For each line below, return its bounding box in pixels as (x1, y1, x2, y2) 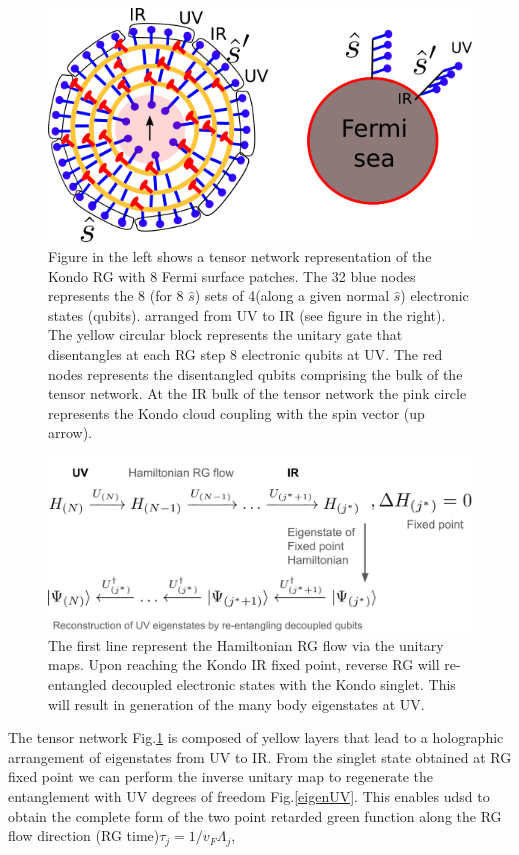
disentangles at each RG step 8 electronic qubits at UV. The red (48, 343, 443, 364)
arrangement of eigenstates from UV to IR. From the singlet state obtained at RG (8, 746, 512, 767)
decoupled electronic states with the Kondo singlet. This (111, 674, 456, 695)
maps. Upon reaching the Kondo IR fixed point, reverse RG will (48, 654, 440, 675)
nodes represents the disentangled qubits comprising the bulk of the (48, 363, 463, 384)
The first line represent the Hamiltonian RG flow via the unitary (48, 634, 444, 655)
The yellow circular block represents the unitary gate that (48, 324, 403, 345)
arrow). (48, 422, 93, 443)
